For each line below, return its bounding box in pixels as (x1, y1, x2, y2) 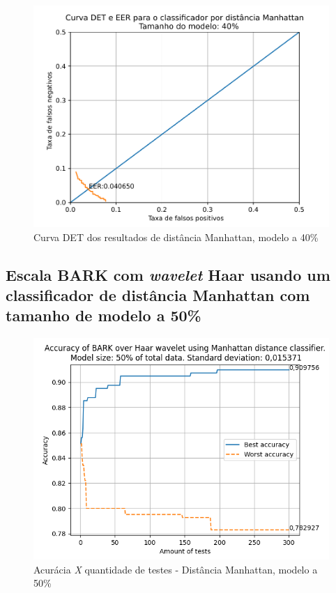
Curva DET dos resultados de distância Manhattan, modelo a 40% (33, 229, 319, 244)
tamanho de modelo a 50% (6, 305, 201, 326)
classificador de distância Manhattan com (6, 284, 310, 306)
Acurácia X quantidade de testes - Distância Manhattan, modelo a (33, 562, 318, 576)
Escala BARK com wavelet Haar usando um (6, 263, 330, 285)
